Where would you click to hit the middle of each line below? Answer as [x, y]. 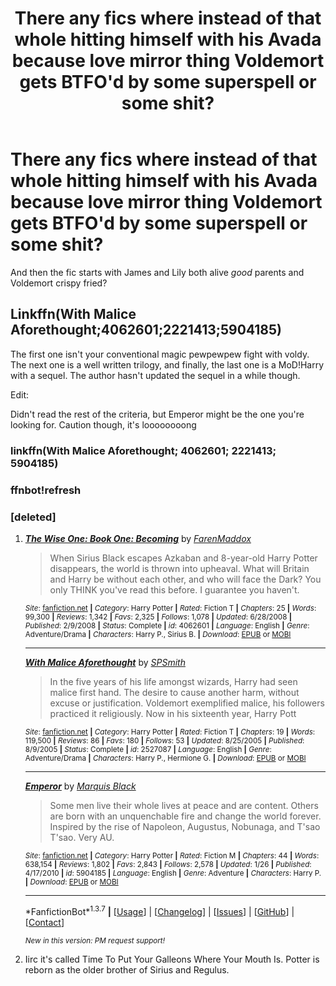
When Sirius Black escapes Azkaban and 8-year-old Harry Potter [183, 558]
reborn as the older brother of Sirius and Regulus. [127, 969]
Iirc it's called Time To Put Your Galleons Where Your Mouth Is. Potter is [172, 959]
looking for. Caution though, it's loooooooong [103, 424]
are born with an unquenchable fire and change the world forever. [185, 816]
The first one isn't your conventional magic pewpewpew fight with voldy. [160, 354]
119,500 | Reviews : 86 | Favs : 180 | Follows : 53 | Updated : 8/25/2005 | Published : [164, 740]
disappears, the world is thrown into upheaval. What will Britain [179, 568]
